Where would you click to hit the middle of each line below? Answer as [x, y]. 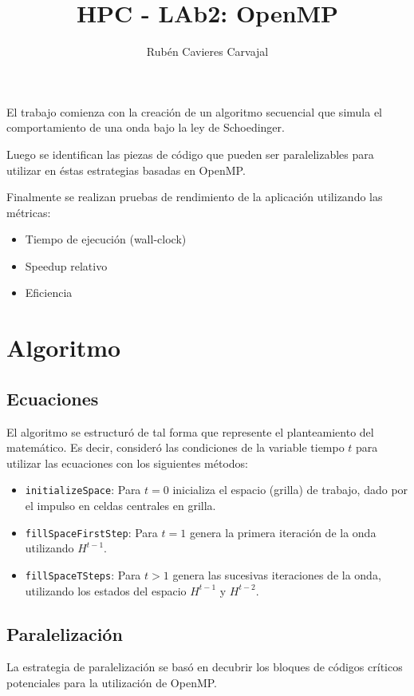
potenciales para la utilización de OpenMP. [112, 682]
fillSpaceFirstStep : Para [91, 532]
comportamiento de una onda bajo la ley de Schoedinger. [146, 127]
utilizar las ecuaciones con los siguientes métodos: [128, 463]
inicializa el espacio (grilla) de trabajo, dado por [290, 490]
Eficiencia [49, 293]
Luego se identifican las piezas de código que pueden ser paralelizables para [190, 154]
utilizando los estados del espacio [106, 590]
